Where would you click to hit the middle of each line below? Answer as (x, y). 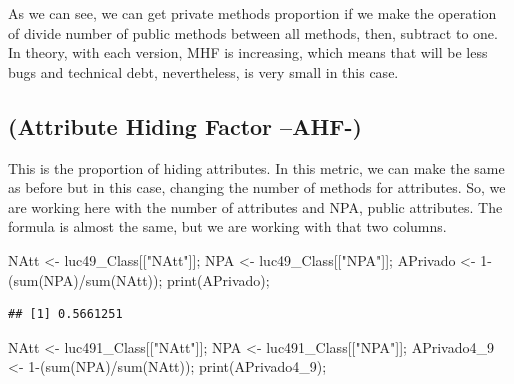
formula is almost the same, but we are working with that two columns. (227, 226)
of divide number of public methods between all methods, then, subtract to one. (253, 32)
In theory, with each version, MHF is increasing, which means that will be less (248, 52)
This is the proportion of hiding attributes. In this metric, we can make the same (256, 167)
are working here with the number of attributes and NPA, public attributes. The (255, 206)
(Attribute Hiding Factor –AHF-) (185, 125)
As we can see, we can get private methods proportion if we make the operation (252, 13)
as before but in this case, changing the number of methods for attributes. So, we (257, 187)
